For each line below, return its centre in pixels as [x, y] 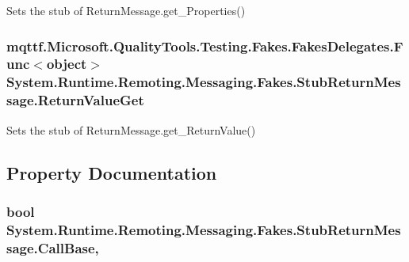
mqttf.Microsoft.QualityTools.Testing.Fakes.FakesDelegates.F [205, 46]
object [67, 64]
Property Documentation [112, 172]
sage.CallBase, [53, 247]
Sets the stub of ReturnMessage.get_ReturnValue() [131, 129]
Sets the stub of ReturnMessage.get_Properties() [126, 10]
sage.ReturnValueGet [75, 100]
